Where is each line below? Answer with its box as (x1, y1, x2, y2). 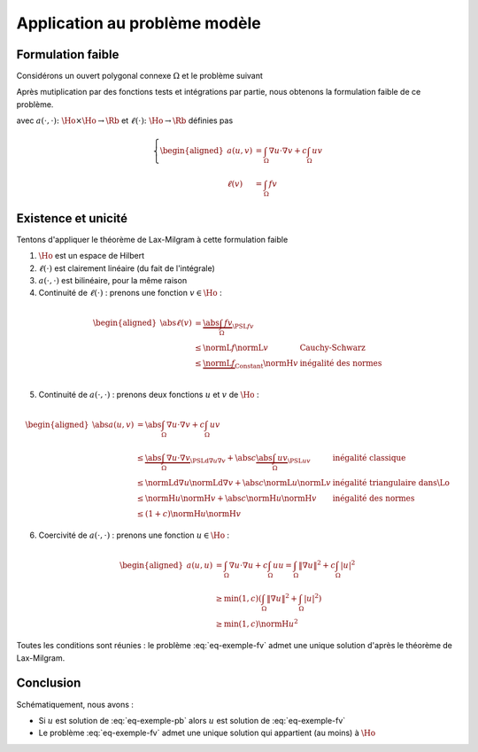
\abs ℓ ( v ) (159, 318, 192, 328)
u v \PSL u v (277, 453, 312, 465)
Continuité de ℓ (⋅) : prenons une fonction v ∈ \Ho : (38, 288, 222, 298)
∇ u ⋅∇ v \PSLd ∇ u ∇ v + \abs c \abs (166, 453, 274, 465)
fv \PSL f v (224, 318, 254, 330)
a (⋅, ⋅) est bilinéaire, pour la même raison (38, 275, 188, 285)
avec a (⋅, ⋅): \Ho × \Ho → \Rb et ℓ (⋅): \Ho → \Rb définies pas (16, 115, 234, 126)
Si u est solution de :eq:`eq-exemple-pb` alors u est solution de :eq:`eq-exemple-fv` (38, 715, 346, 725)
